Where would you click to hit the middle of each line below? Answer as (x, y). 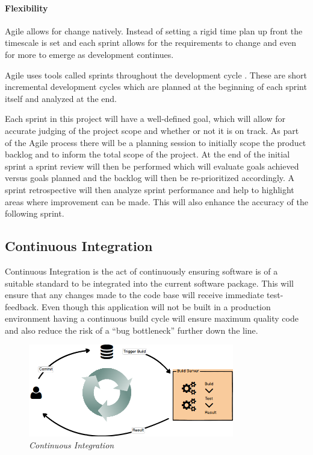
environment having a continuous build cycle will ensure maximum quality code (152, 318)
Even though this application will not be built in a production (156, 306)
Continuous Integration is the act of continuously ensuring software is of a (141, 271)
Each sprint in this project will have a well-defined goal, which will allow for (145, 119)
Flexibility (26, 8)
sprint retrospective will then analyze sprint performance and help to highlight (150, 189)
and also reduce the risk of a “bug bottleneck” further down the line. (132, 330)
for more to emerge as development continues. (89, 54)
